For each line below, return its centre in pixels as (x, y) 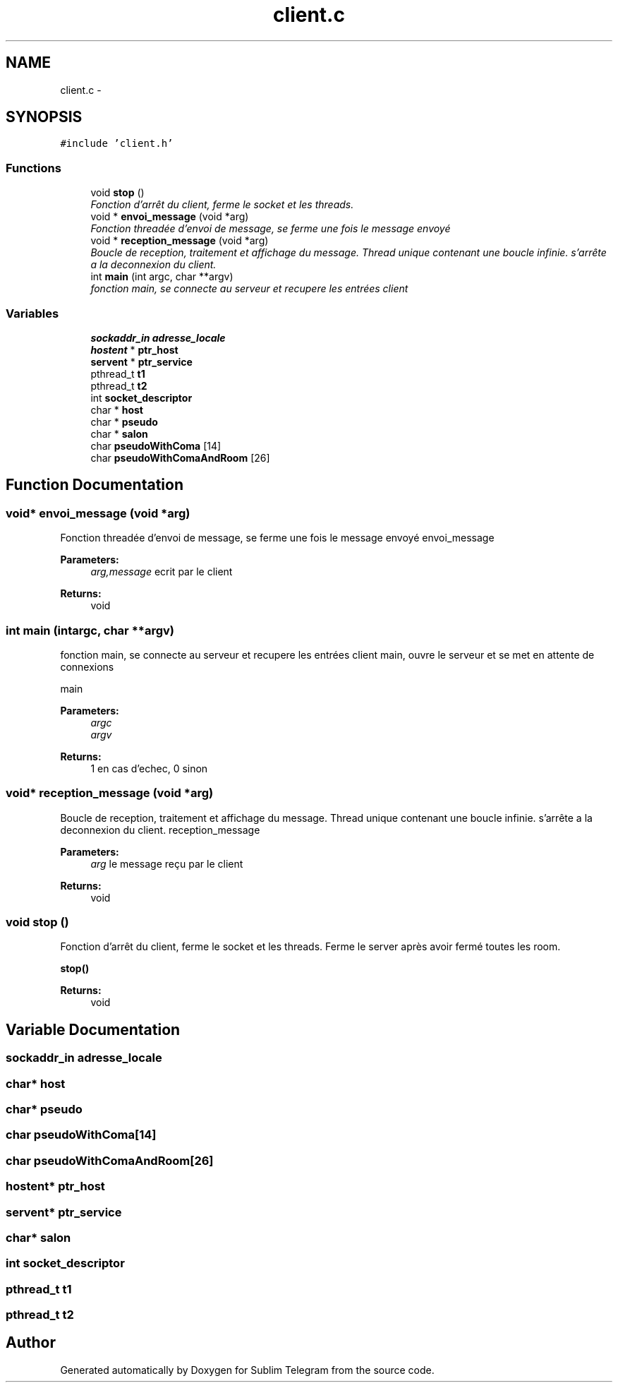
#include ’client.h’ (117, 144)
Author (31, 1343)
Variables (32, 313)
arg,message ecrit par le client (162, 572)
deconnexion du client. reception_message (160, 830)
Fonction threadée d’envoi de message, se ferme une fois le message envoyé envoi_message (277, 538)
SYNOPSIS (44, 117)
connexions (87, 666)
